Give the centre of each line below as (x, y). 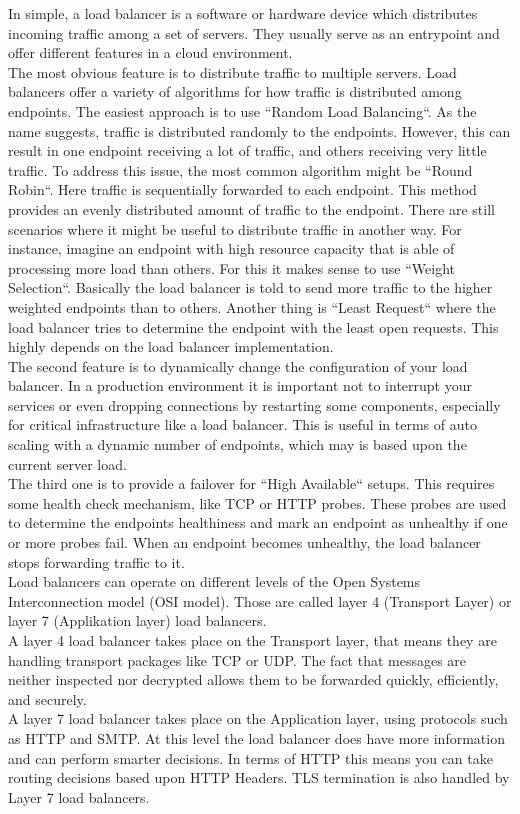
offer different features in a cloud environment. (150, 52)
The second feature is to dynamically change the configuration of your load (238, 365)
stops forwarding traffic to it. (96, 561)
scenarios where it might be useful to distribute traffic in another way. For (235, 228)
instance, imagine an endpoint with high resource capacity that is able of (231, 248)
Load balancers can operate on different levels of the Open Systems (214, 581)
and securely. (47, 698)
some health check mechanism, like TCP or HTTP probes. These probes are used (257, 502)
